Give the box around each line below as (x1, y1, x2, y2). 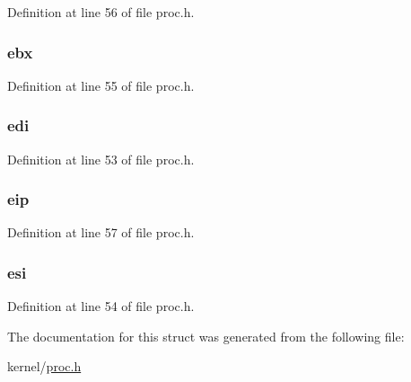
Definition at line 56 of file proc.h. (7, 3, 195, 21)
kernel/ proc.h (7, 357, 82, 376)
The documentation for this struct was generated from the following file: (7, 326, 405, 345)
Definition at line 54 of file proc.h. (7, 297, 195, 315)
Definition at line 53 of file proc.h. (7, 149, 195, 168)
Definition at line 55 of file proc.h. (7, 76, 195, 94)
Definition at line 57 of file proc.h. (7, 223, 195, 242)
